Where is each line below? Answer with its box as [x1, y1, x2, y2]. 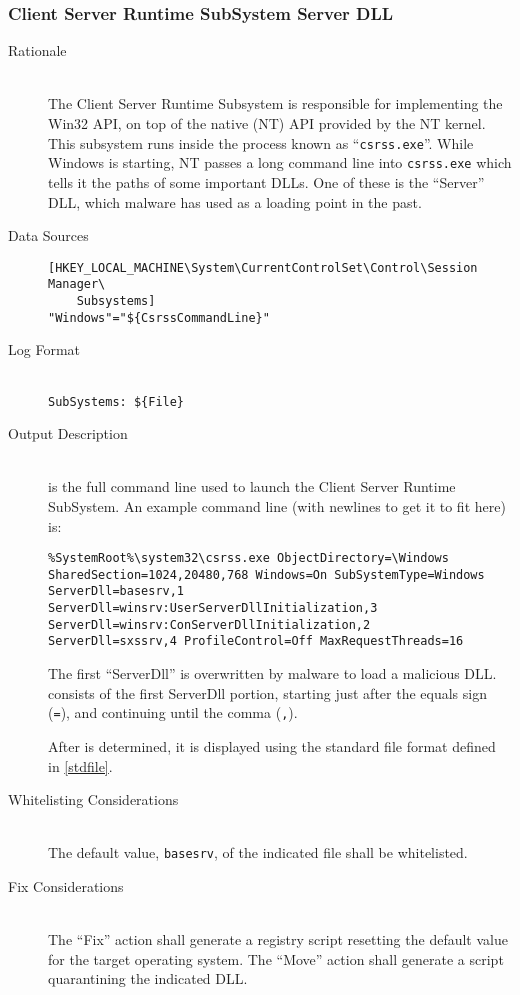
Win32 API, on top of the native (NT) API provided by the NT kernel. [48, 113, 486, 133]
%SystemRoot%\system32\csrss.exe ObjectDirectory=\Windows [48, 551, 449, 566]
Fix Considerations [8, 875, 124, 896]
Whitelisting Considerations [8, 789, 179, 810]
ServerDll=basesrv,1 [48, 584, 185, 599]
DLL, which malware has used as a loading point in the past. [48, 191, 422, 212]
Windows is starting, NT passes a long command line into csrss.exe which [48, 152, 512, 173]
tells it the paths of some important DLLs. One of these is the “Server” [48, 171, 485, 192]
